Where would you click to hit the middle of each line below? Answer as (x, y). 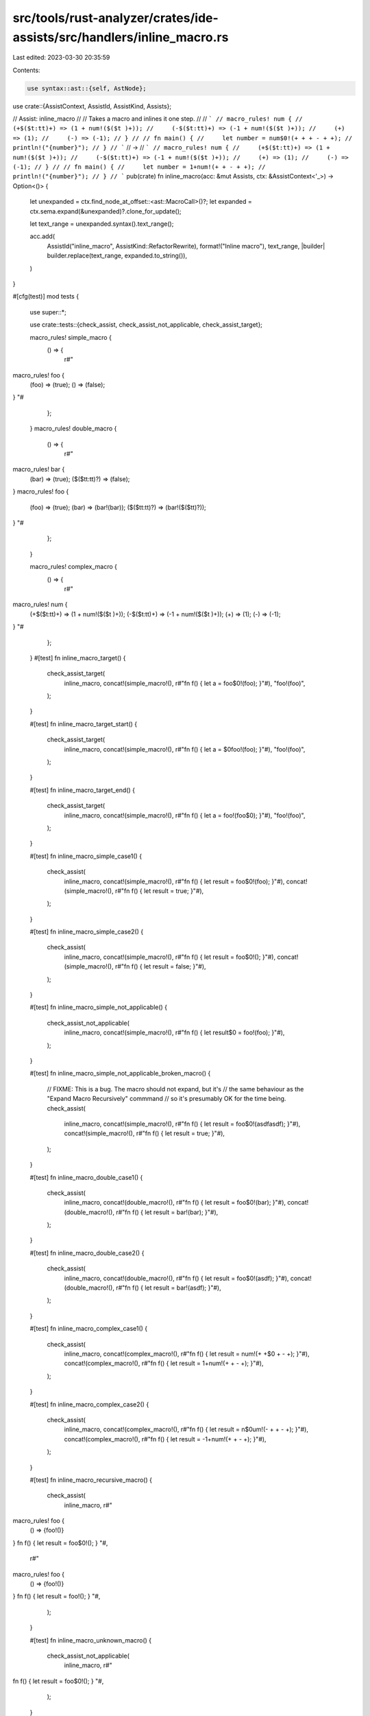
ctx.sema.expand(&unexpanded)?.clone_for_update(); (106, 211)
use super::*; (48, 312)
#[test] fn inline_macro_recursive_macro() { (91, 1480)
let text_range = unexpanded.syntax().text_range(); (102, 224)
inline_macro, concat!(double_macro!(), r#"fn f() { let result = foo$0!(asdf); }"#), (176, 1278)
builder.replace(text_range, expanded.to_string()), (117, 256)
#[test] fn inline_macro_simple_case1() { (86, 856)
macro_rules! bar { (39, 469)
